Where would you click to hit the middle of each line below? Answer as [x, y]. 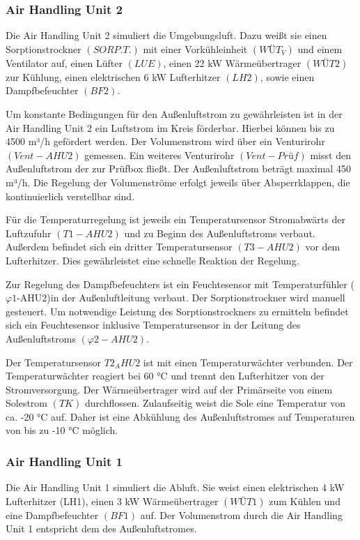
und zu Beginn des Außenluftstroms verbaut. [220, 233]
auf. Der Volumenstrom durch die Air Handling [241, 515]
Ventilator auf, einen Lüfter [64, 62]
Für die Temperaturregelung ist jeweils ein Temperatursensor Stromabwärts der [175, 219]
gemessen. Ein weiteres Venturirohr [159, 155]
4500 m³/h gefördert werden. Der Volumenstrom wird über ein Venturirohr [165, 141]
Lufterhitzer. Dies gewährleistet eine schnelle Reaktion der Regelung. [152, 260]
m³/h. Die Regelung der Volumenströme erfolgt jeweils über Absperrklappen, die [178, 182]
